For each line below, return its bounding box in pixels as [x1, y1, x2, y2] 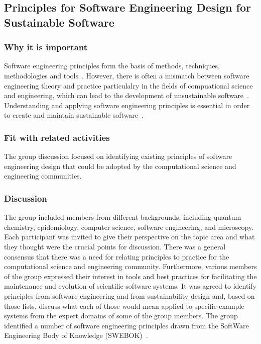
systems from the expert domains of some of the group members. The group [4, 310, 238, 321]
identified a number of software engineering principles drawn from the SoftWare [4, 320, 249, 330]
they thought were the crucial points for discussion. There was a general [4, 241, 226, 251]
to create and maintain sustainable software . [4, 110, 144, 120]
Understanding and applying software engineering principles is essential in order [4, 100, 250, 110]
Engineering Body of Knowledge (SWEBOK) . [4, 330, 148, 340]
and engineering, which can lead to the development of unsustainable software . [4, 90, 249, 101]
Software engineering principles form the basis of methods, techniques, [4, 60, 220, 71]
